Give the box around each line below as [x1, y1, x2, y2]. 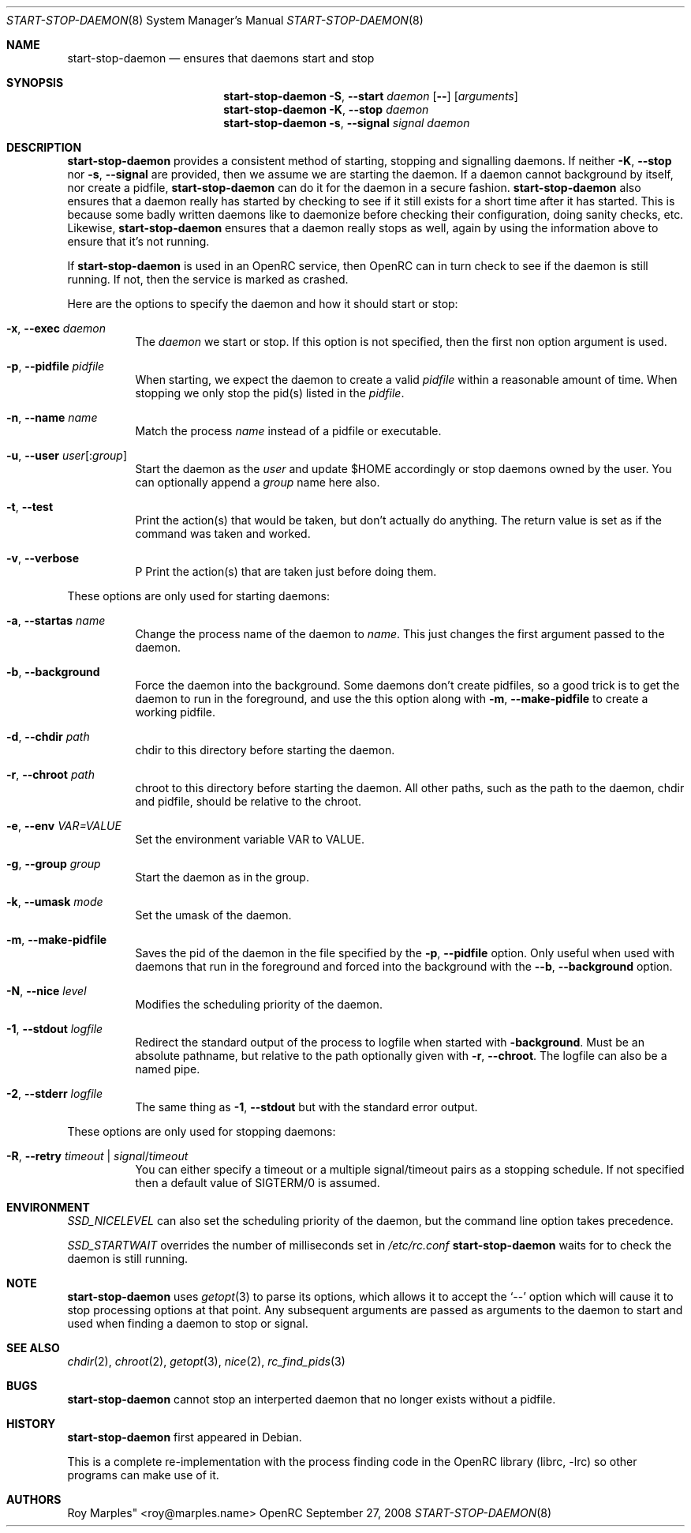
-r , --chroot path [6, 768, 95, 781]
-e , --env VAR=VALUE [6, 819, 121, 832]
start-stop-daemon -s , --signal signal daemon [223, 116, 470, 130]
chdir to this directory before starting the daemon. [135, 743, 395, 757]
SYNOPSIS [6, 76, 64, 89]
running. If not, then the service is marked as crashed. [67, 272, 349, 286]
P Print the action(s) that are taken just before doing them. [135, 565, 437, 578]
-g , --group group [6, 857, 101, 870]
